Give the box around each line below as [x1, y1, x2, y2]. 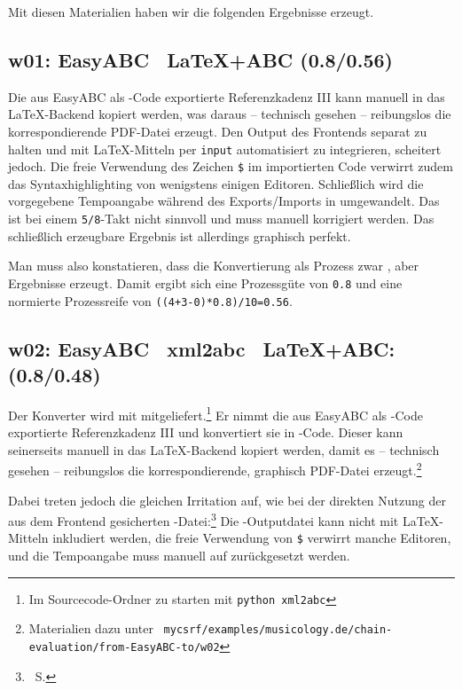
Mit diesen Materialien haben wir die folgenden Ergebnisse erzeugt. [8, 3, 374, 20]
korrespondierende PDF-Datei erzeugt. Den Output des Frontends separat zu [8, 122, 427, 140]
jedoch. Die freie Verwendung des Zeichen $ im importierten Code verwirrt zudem [8, 157, 453, 176]
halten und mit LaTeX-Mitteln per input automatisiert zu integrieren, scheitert [8, 139, 442, 158]
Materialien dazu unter [28, 619, 153, 638]
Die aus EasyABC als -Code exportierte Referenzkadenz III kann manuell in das [8, 87, 445, 106]
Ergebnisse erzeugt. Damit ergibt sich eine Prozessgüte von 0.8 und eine [8, 273, 403, 292]
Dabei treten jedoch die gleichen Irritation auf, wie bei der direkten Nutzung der [8, 490, 446, 509]
